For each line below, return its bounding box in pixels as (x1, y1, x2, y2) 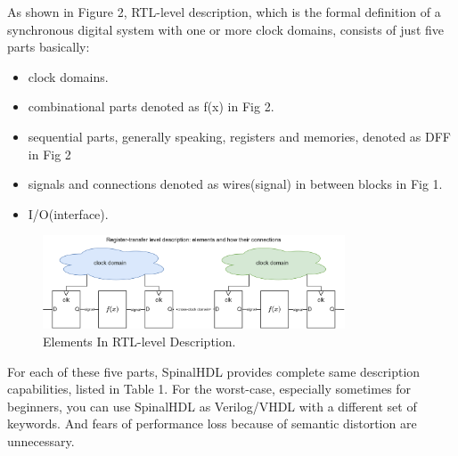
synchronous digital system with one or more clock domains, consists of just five (7, 20, 444, 38)
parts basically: (7, 37, 90, 56)
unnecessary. (7, 431, 75, 450)
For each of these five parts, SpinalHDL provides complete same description (7, 362, 421, 380)
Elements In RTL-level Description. (43, 331, 236, 350)
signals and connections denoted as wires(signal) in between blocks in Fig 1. (28, 175, 443, 193)
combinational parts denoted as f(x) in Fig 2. (28, 97, 274, 116)
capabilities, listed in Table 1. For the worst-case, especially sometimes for (7, 379, 412, 398)
